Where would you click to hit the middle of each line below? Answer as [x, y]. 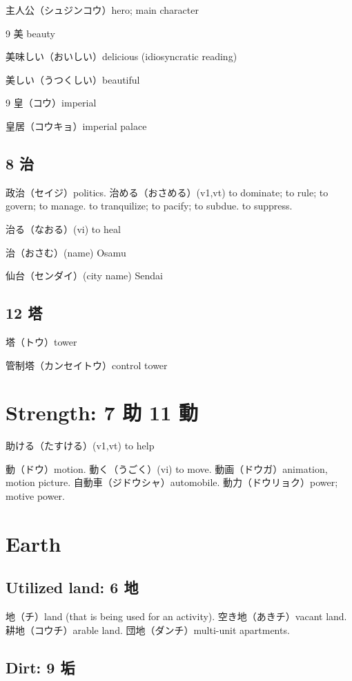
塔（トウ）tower [41, 341]
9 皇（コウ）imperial [51, 103]
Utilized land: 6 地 [72, 587]
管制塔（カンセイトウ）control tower [87, 365]
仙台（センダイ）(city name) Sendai [84, 276]
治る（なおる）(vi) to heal [63, 228]
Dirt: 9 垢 [40, 667]
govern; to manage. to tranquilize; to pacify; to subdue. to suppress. [149, 206]
